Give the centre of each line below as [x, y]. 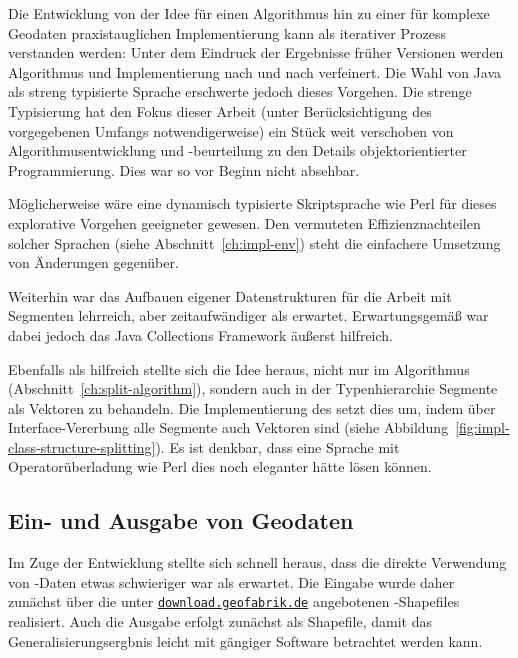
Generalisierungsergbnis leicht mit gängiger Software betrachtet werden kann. [245, 640]
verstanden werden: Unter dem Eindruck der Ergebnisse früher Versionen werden [256, 52]
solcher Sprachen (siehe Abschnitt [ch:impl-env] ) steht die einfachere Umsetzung [254, 242]
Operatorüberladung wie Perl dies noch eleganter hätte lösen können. [220, 466]
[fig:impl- [482, 427]
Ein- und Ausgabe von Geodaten [181, 520]
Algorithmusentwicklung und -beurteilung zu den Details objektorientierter [237, 150]
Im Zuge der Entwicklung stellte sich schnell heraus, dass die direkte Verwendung [257, 562]
